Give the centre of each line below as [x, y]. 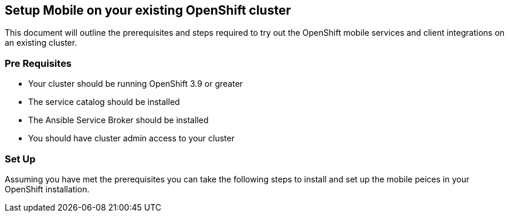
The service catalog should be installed [104, 102]
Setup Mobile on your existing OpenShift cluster [148, 10]
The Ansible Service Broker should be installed [118, 120]
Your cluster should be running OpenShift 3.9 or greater [136, 84]
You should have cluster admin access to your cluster [131, 138]
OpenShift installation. [47, 189]
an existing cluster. [41, 43]
